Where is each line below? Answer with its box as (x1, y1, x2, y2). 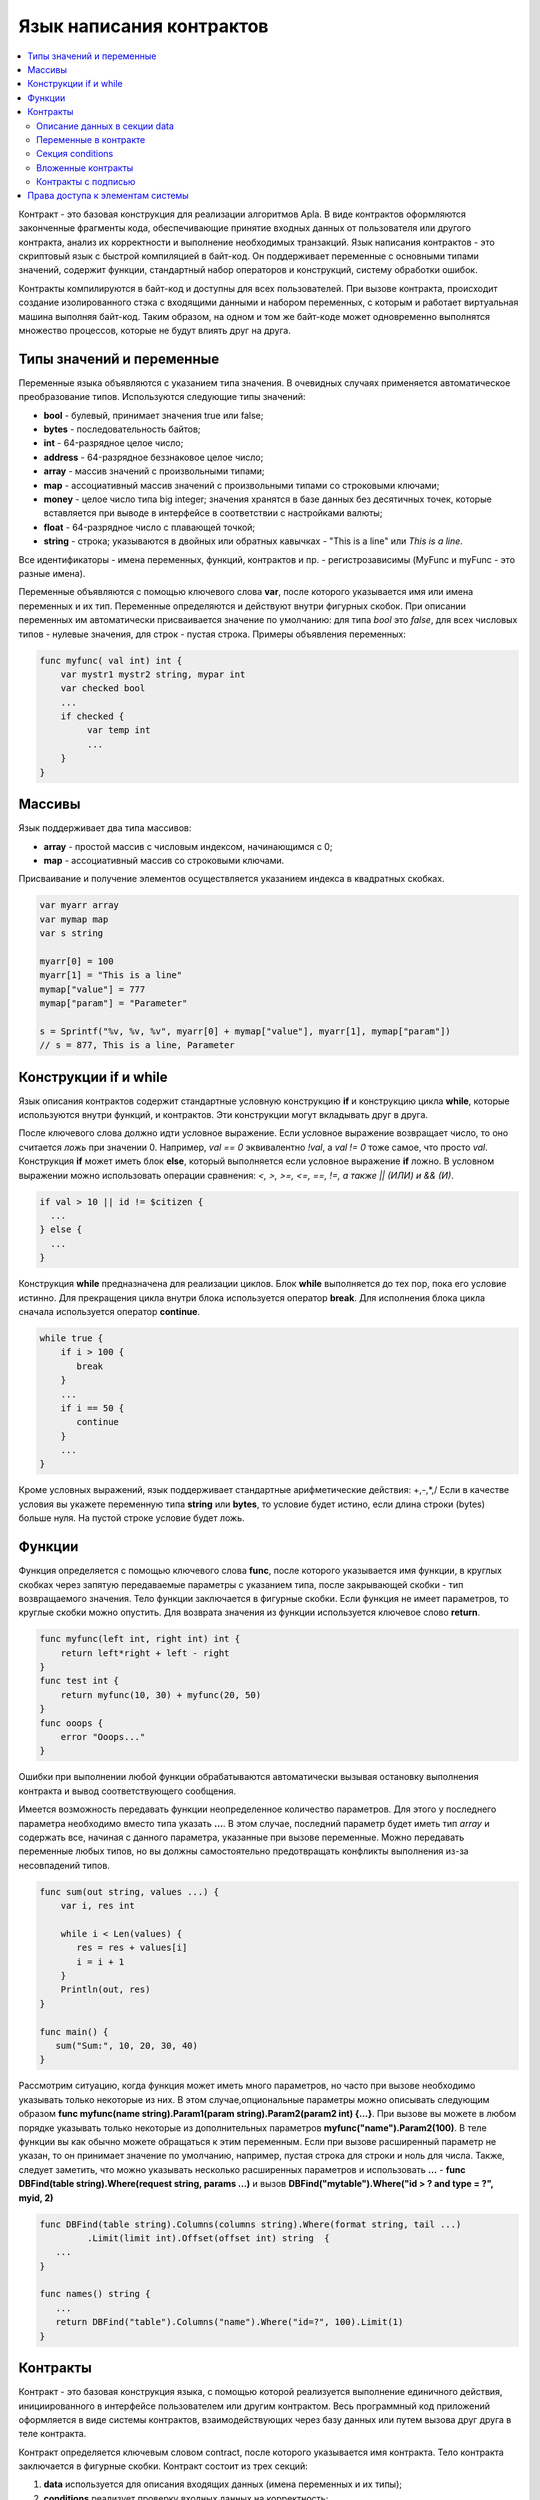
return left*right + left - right (60, 1647, 230, 1659)
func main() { (39, 2026, 109, 2037)
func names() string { (39, 2288, 151, 2300)
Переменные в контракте (36, 133, 146, 145)
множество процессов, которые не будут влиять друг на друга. (18, 324, 292, 336)
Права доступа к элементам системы (27, 190, 189, 202)
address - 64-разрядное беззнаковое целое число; (43, 451, 264, 463)
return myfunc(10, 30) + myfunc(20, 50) (60, 1689, 262, 1700)
